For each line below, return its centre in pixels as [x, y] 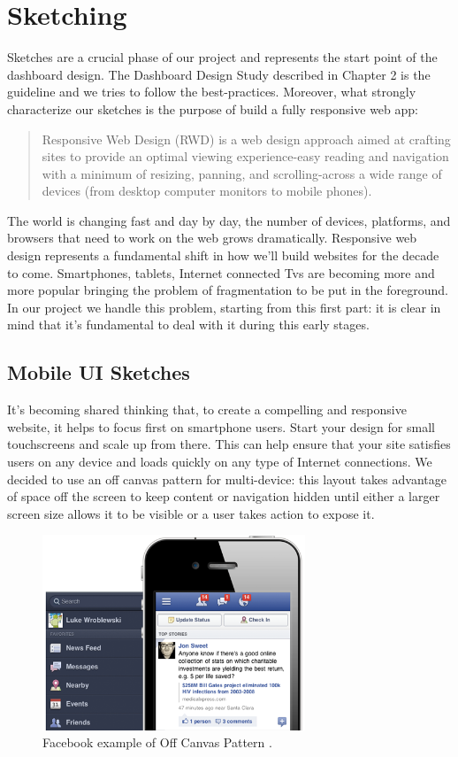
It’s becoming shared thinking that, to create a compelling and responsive [207, 409]
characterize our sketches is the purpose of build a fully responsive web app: [213, 108]
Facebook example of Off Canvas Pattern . [157, 742]
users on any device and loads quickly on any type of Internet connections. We [220, 462]
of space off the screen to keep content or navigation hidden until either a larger [224, 496]
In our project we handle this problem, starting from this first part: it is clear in [224, 307]
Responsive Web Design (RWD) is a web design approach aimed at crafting [246, 139]
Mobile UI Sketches [99, 372]
